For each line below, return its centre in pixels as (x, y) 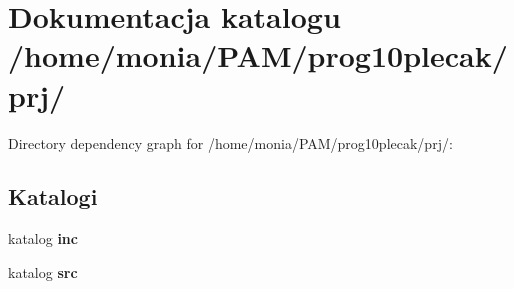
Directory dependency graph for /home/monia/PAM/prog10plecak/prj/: (230, 142)
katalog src (43, 271)
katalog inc (43, 238)
